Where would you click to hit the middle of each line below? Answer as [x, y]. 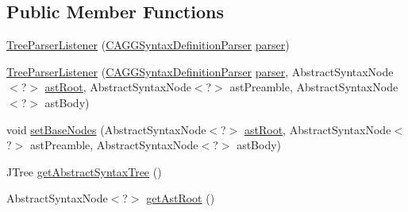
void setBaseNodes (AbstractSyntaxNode [106, 129]
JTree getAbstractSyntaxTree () [84, 171]
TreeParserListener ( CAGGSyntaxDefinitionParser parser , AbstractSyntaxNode [200, 71]
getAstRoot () [181, 198]
